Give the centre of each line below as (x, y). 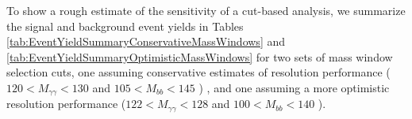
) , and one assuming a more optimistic (294, 87)
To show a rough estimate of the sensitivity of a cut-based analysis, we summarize (206, 10)
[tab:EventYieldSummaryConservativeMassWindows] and (146, 41)
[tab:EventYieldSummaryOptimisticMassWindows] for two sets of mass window (200, 56)
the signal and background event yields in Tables (125, 26)
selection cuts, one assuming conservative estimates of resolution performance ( (198, 72)
